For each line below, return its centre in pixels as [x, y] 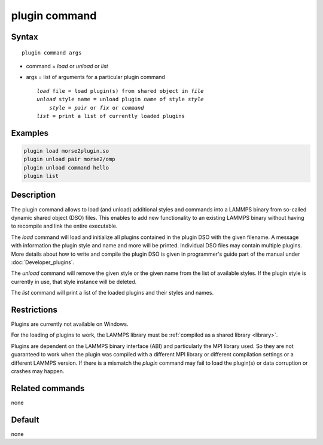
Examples [30, 133]
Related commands [48, 388]
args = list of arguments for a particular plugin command [96, 77]
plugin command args [52, 53]
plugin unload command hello [66, 167]
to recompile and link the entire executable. [64, 226]
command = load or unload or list [67, 66]
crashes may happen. [38, 371]
